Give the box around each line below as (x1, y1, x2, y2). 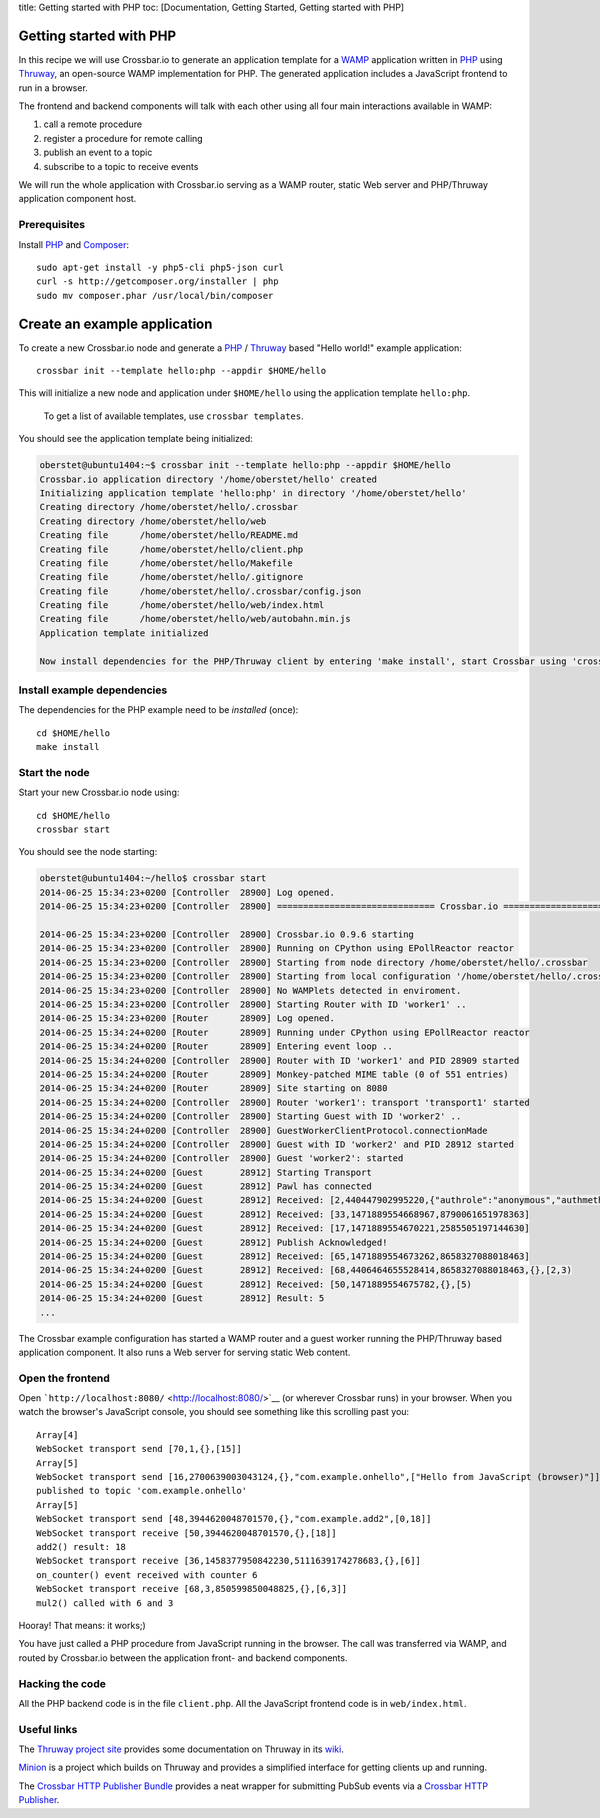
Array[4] (36, 1429, 79, 1440)
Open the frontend (18, 1371, 110, 1385)
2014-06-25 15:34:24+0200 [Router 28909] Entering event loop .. (39, 1041, 394, 1052)
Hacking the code (18, 1676, 107, 1690)
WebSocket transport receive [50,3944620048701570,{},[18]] (36, 1527, 337, 1539)
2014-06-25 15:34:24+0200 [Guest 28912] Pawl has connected (39, 1181, 372, 1192)
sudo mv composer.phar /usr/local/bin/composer (36, 290, 274, 301)
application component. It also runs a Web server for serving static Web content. (18, 1346, 351, 1358)
